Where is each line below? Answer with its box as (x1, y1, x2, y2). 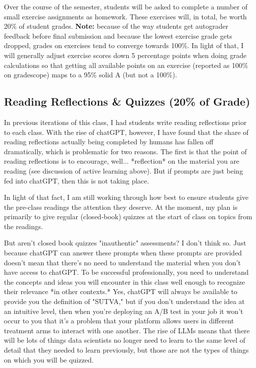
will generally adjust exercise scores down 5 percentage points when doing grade (4, 50, 247, 60)
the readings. (4, 221, 43, 231)
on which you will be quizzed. (4, 354, 94, 365)
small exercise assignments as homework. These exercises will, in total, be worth (4, 11, 247, 21)
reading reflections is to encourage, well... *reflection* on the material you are (4, 156, 240, 166)
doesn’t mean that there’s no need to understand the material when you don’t (4, 257, 241, 267)
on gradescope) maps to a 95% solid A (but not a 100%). (4, 69, 177, 80)
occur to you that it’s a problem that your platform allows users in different (4, 315, 234, 326)
